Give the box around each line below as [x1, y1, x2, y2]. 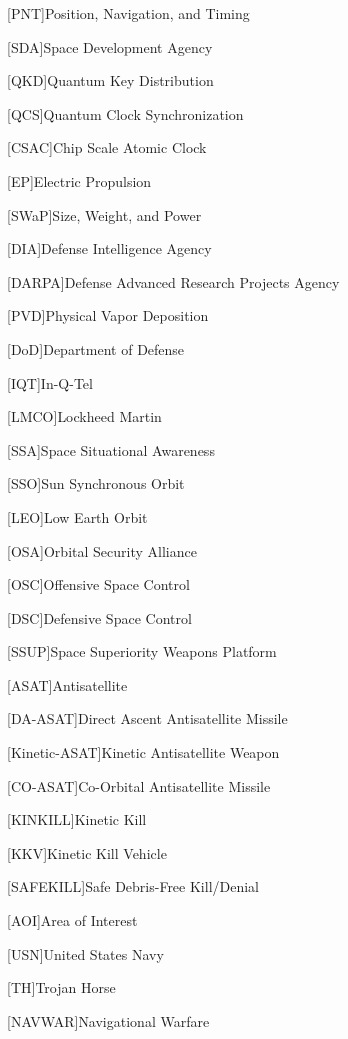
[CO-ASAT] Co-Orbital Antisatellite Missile [7, 775, 271, 796]
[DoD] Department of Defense [7, 338, 185, 359]
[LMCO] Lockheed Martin [7, 406, 162, 427]
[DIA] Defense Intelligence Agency [7, 238, 212, 259]
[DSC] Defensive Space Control [7, 607, 192, 628]
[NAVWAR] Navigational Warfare [7, 1010, 210, 1031]
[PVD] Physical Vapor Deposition [7, 305, 209, 326]
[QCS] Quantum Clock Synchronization [7, 103, 244, 124]
